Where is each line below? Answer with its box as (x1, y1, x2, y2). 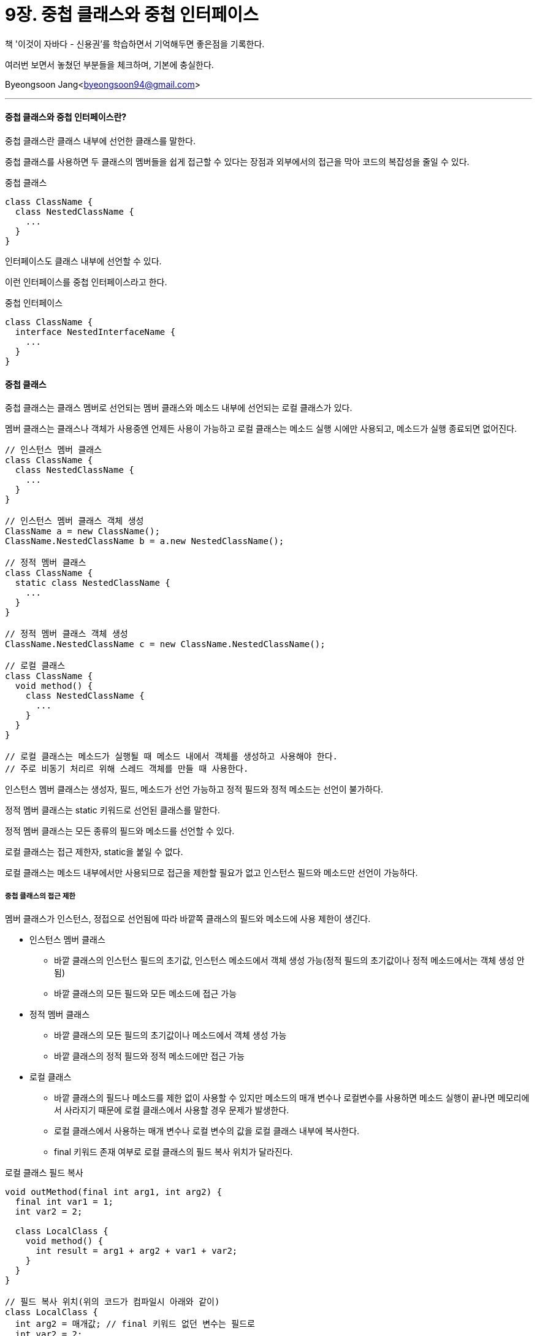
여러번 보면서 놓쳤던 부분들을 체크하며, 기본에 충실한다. (5, 59, 214, 70)
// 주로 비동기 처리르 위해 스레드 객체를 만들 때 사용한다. (5, 764, 249, 774)
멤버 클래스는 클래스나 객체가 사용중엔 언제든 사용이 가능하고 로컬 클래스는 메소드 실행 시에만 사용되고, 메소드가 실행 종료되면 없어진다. (5, 423, 517, 434)
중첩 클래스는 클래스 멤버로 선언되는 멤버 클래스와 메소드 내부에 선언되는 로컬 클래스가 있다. (5, 402, 352, 413)
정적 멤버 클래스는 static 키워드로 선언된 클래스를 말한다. (5, 805, 220, 816)
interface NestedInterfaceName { (15, 326, 176, 337)
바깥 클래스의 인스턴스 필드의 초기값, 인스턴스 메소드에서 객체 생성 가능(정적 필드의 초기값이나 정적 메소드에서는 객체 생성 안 (54, 954, 525, 966)
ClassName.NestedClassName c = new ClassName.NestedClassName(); (5, 639, 326, 650)
